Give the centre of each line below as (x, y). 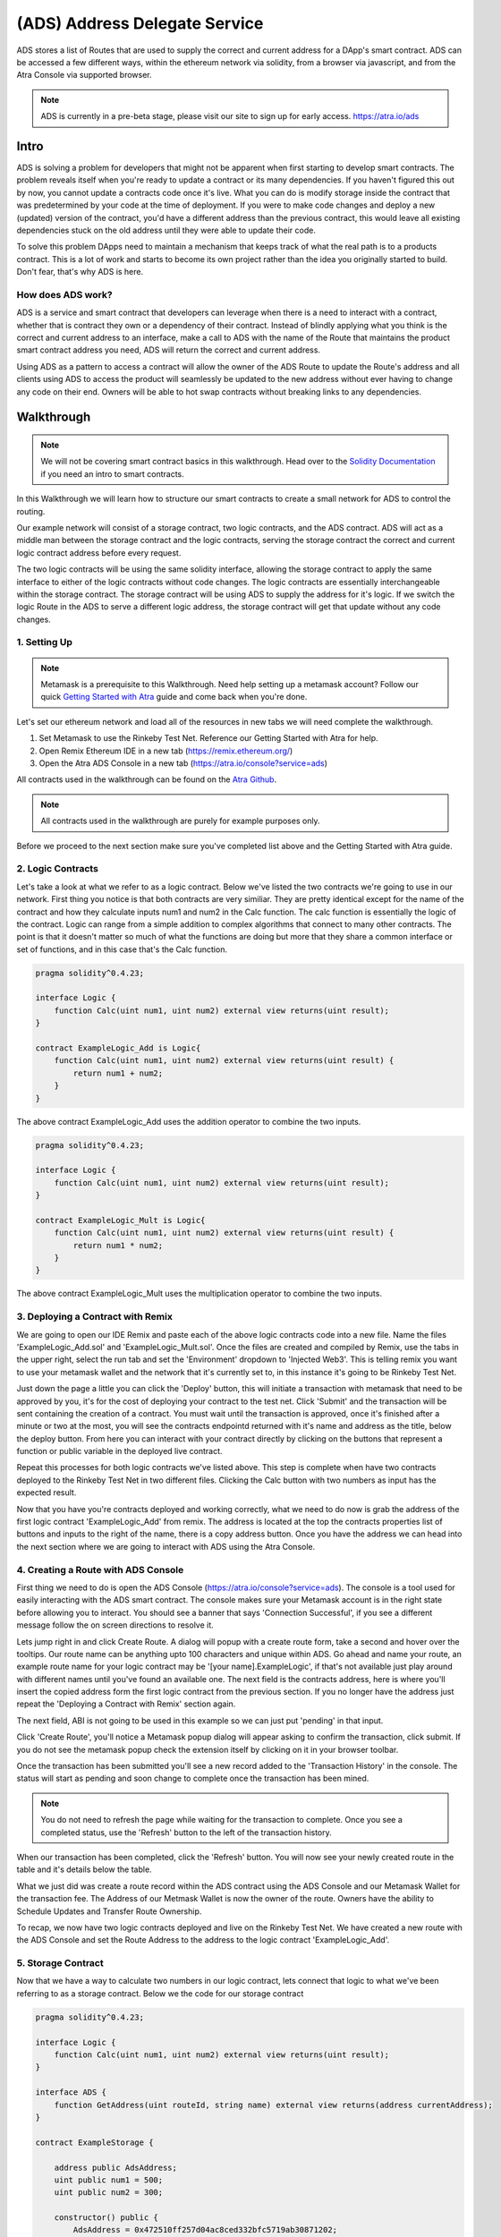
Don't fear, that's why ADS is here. (80, 272)
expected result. (47, 1493)
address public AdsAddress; (116, 2167)
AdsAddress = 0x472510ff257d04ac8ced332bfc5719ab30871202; (205, 2230)
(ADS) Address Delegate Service (140, 23)
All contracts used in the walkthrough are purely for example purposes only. (181, 821)
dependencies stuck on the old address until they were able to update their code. (166, 230)
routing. (31, 511)
